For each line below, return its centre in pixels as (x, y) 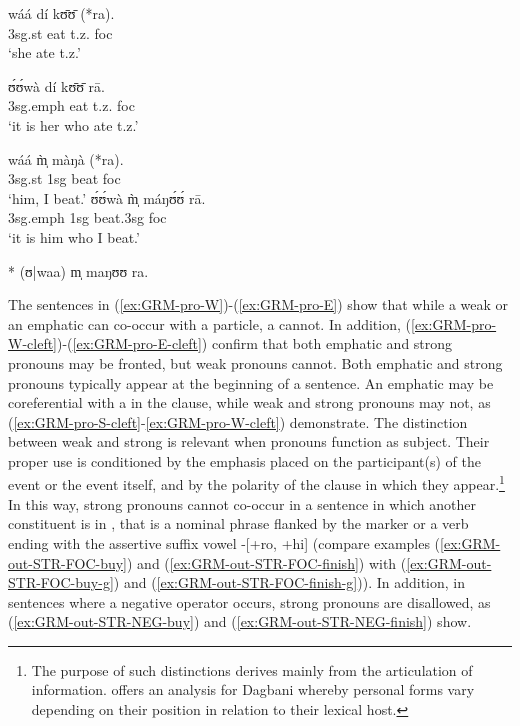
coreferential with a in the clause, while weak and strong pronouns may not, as (249, 402)
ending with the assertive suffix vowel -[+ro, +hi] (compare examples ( (224, 542)
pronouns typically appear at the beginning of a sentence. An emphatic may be (251, 382)
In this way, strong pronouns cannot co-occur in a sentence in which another (242, 503)
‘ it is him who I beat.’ (74, 236)
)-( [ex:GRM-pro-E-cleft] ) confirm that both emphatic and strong (255, 343)
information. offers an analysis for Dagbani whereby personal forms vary (253, 689)
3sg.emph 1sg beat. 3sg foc (87, 217)
